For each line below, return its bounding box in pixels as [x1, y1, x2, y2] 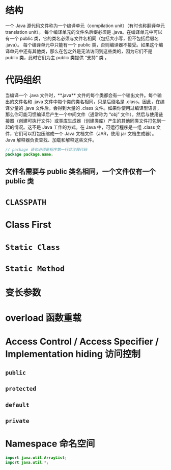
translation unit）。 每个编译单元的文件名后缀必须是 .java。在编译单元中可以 [5, 29, 163, 35]
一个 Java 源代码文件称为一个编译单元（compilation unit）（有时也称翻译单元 [5, 22, 165, 29]
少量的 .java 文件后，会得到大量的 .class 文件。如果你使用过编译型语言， [9, 105, 162, 111]
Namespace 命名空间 [5, 438, 95, 450]
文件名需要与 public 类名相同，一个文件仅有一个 [5, 167, 156, 176]
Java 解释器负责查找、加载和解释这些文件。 [5, 136, 97, 143]
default [5, 401, 30, 409]
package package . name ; [5, 152, 53, 157]
